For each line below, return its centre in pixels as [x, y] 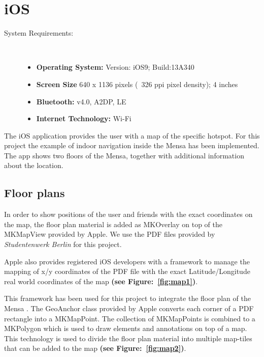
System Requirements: [39, 33]
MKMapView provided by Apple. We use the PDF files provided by [110, 234]
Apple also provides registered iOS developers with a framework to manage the [127, 261]
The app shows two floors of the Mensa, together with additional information [124, 155]
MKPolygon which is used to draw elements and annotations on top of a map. [126, 328]
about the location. [34, 165]
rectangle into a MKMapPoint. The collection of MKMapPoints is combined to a [130, 318]
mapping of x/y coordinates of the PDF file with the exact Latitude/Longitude [127, 271]
